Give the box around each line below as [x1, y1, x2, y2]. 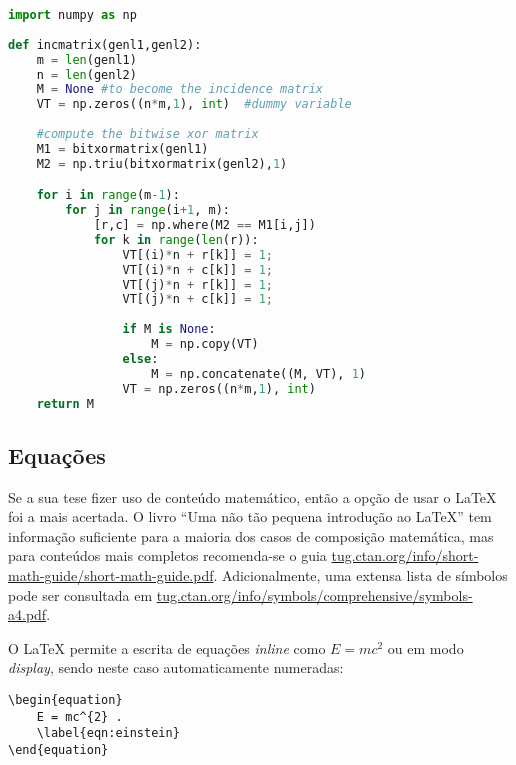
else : [122, 351, 159, 366]
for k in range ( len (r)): [93, 232, 259, 247]
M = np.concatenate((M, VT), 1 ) [151, 366, 366, 381]
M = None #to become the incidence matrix [36, 82, 324, 97]
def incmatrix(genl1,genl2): [8, 37, 202, 52]
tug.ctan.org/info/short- [331, 545, 479, 566]
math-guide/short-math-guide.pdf [8, 564, 214, 585]
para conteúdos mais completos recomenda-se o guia [8, 545, 327, 566]
